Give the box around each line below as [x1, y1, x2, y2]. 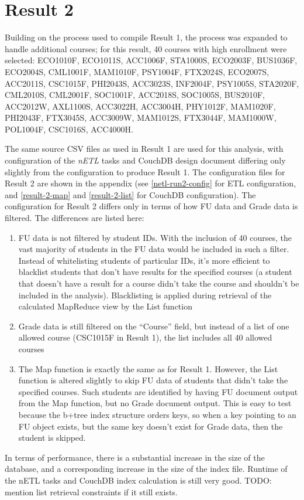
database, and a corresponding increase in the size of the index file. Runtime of [5, 462, 288, 475]
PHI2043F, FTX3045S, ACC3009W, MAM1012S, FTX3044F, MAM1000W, [5, 111, 277, 124]
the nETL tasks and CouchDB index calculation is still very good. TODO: [5, 474, 272, 486]
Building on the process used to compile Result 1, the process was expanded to [5, 31, 288, 43]
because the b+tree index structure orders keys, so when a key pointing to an [18, 408, 296, 420]
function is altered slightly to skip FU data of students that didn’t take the [18, 374, 288, 386]
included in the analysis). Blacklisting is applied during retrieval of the [18, 288, 272, 301]
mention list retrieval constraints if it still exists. [5, 485, 178, 498]
